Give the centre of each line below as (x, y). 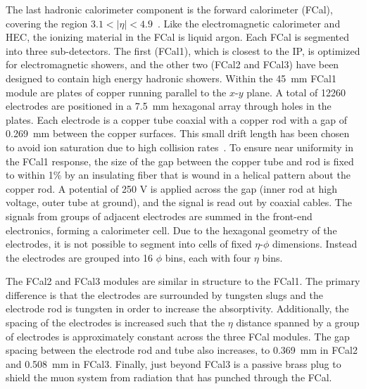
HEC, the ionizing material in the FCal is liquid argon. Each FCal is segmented (177, 37)
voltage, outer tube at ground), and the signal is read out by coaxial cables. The (179, 202)
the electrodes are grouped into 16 (80, 257)
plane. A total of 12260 (296, 92)
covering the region (47, 23)
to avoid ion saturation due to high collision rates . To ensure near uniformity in (180, 147)
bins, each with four (208, 257)
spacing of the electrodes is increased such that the (115, 323)
